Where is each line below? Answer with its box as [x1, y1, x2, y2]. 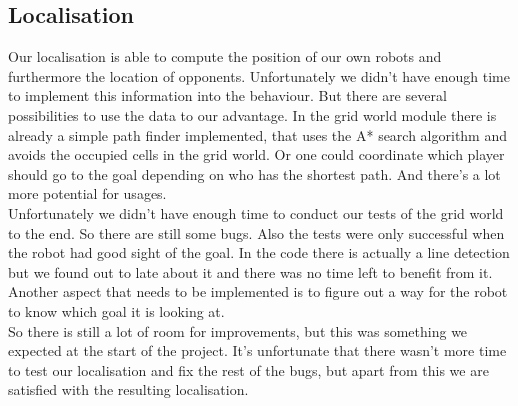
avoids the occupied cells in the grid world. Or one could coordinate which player [8, 144, 505, 165]
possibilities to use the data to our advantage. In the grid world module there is [8, 104, 497, 125]
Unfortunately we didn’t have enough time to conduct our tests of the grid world [8, 202, 504, 223]
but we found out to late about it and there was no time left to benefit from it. [8, 261, 493, 282]
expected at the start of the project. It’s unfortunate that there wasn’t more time [8, 340, 507, 361]
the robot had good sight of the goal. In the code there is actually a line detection [8, 242, 510, 263]
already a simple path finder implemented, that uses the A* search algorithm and [8, 124, 508, 145]
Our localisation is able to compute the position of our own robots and [8, 46, 442, 67]
